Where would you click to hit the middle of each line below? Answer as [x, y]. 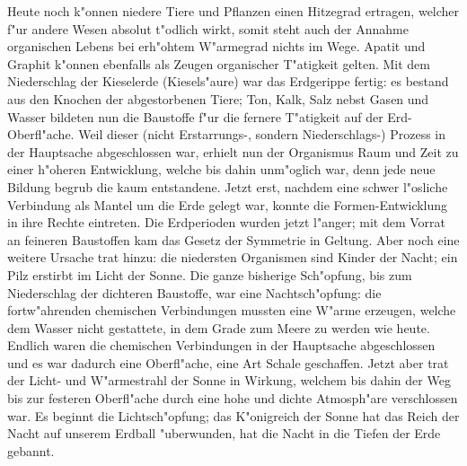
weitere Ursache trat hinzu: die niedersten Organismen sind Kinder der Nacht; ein [233, 257]
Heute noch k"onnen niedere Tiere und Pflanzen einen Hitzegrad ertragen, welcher [233, 11]
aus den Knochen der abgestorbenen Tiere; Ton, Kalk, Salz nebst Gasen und [218, 98]
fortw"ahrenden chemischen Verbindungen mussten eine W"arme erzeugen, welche [232, 310]
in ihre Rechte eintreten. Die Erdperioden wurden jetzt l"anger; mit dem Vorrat [226, 222]
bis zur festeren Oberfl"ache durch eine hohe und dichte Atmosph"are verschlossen [233, 398]
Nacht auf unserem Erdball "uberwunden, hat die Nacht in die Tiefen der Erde [224, 433]
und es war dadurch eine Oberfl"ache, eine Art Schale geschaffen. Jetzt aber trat [228, 362]
